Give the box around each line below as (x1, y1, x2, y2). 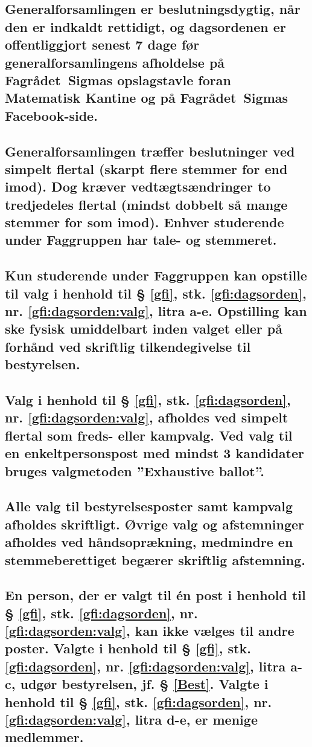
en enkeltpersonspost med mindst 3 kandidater (5, 444, 305, 462)
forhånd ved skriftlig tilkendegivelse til (5, 337, 251, 355)
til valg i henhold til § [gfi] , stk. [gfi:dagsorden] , (5, 283, 307, 302)
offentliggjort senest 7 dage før (5, 35, 200, 54)
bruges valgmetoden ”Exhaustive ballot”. (5, 461, 265, 480)
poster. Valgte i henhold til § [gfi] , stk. (5, 639, 251, 658)
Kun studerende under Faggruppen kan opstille (5, 266, 307, 285)
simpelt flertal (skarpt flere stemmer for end (5, 159, 288, 178)
